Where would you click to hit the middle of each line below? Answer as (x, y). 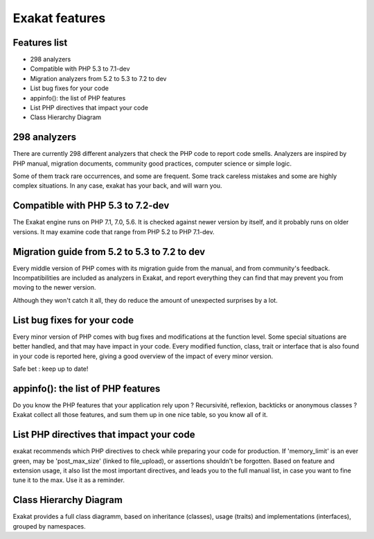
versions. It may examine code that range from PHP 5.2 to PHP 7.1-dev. (114, 231)
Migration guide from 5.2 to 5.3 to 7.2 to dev (109, 252)
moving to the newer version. (54, 288)
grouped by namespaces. (49, 526)
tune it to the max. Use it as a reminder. (69, 480)
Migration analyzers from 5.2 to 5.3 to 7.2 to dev (98, 78)
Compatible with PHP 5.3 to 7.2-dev (91, 205)
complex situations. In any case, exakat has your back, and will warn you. (117, 186)
